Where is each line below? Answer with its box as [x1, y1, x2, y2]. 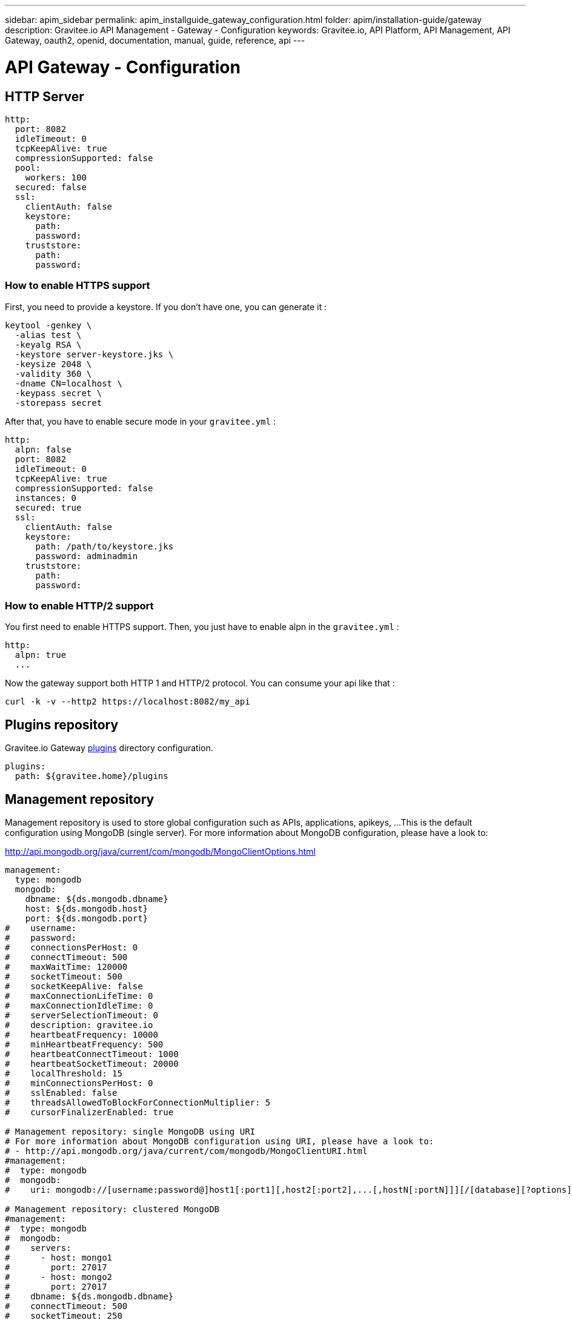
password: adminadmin [35, 551, 138, 561]
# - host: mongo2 [5, 1272, 113, 1282]
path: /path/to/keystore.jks [35, 541, 174, 551]
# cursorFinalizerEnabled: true [5, 1107, 174, 1118]
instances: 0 [15, 492, 77, 503]
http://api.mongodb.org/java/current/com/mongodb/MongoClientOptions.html [5, 846, 316, 857]
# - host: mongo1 [5, 1253, 113, 1263]
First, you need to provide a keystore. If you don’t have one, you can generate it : [5, 301, 327, 312]
